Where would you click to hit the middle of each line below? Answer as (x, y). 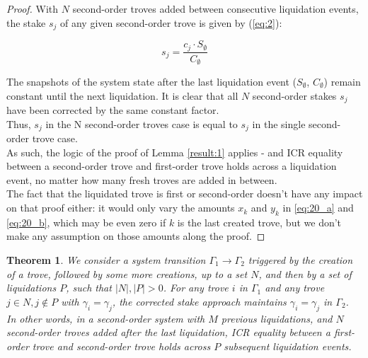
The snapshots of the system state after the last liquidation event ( (152, 81)
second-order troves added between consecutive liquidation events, (215, 8)
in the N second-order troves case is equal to (142, 123)
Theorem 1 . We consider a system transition (106, 260)
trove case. (55, 138)
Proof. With (33, 8)
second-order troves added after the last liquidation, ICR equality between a (168, 332)
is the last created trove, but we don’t (259, 222)
